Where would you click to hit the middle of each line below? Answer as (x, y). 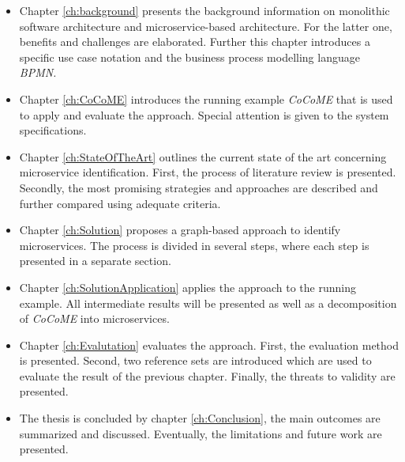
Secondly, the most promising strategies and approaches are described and (199, 187)
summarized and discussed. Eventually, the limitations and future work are (201, 433)
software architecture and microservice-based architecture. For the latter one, (206, 26)
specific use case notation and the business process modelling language (189, 57)
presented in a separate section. (95, 261)
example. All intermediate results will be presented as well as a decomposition (208, 303)
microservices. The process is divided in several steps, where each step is (194, 245)
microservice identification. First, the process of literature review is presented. (208, 172)
